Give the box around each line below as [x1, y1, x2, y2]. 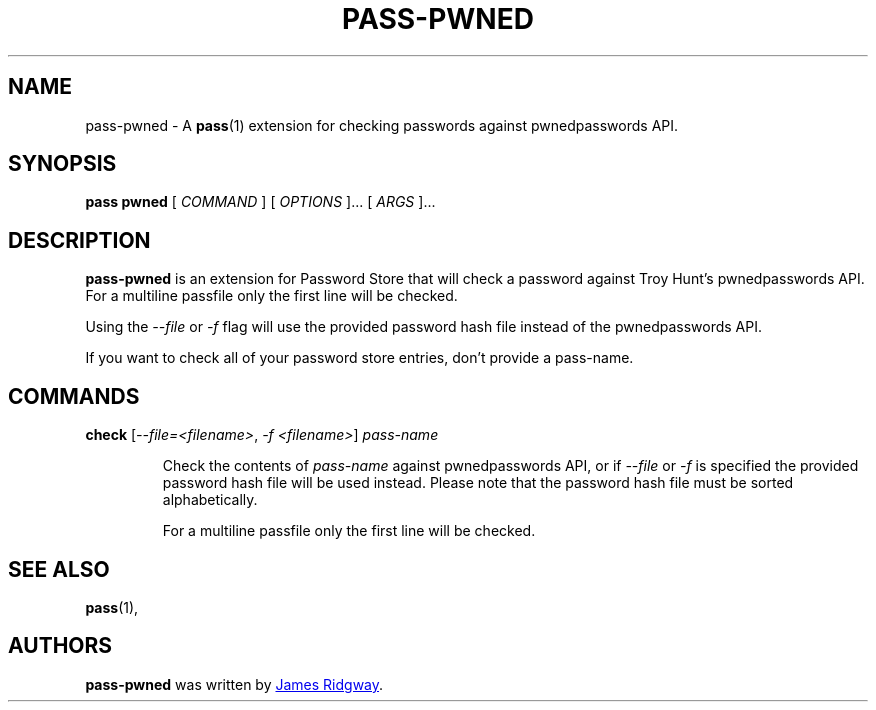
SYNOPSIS [8, 151, 117, 177]
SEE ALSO [8, 556, 110, 582]
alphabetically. [162, 491, 258, 509]
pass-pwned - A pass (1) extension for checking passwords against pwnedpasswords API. [85, 116, 679, 134]
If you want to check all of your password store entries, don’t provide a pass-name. [85, 349, 634, 367]
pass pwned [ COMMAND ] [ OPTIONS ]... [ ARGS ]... [85, 193, 436, 211]
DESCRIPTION [8, 227, 151, 253]
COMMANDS [8, 383, 140, 409]
